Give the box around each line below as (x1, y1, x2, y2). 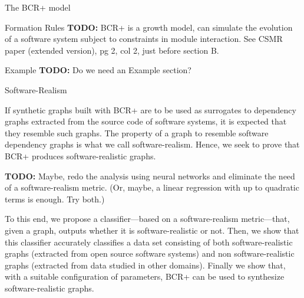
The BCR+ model (5, 1, 71, 13)
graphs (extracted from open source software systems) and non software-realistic (5, 247, 295, 260)
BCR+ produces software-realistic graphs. (5, 149, 156, 162)
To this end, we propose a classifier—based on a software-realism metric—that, (5, 212, 290, 225)
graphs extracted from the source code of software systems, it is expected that (5, 115, 287, 127)
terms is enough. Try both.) (5, 192, 105, 205)
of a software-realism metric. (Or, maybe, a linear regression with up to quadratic (5, 181, 299, 194)
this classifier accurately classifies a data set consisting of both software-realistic (5, 235, 293, 248)
